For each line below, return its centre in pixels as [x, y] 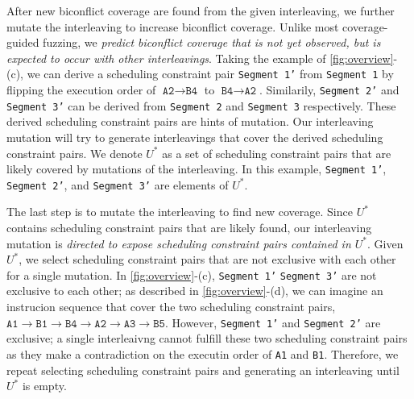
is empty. [44, 386]
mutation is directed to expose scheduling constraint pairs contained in [179, 243]
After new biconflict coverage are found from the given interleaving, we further [201, 10]
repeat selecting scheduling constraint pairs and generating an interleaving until [203, 370]
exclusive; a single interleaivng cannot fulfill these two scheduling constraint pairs [207, 338]
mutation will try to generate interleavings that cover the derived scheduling [195, 137]
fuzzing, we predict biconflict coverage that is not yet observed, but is [212, 42]
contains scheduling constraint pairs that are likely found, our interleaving [189, 228]
